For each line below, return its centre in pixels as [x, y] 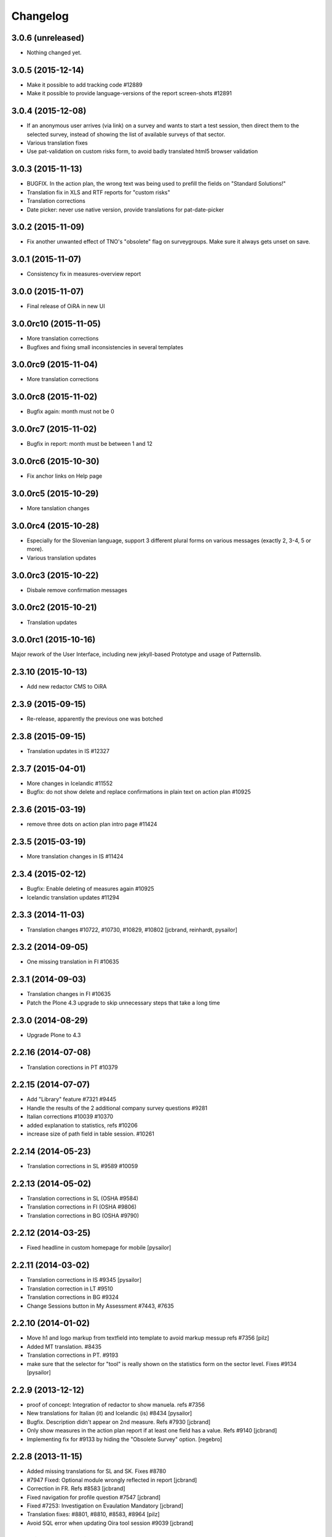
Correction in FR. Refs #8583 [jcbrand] [76, 1488]
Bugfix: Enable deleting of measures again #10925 [90, 889]
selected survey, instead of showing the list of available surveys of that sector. [126, 134]
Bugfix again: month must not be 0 [70, 411]
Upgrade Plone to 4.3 [54, 1035]
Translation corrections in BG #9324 [73, 1297]
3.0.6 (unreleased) [48, 38]
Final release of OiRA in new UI [66, 306]
